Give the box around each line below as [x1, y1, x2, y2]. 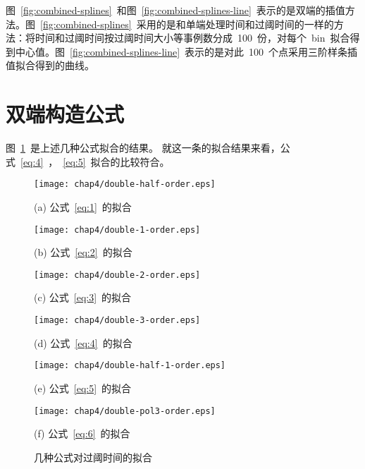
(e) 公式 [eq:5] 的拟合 [34, 380, 132, 395]
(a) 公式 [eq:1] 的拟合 [34, 199, 132, 214]
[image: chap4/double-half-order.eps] [34, 179, 216, 190]
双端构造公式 [6, 99, 125, 128]
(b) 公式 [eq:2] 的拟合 [34, 245, 132, 260]
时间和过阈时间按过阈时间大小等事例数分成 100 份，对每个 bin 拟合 [35, 30, 350, 45]
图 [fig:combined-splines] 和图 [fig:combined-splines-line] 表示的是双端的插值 [6, 3, 345, 17]
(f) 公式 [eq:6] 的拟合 [34, 426, 130, 441]
